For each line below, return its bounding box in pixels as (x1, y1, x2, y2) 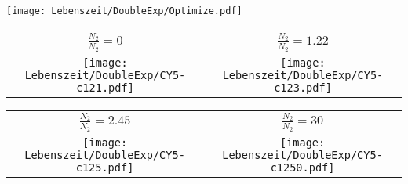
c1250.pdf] (270, 161, 335, 174)
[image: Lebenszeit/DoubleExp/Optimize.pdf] (6, 5, 242, 16)
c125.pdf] (75, 161, 134, 174)
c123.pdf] (274, 81, 332, 94)
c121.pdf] (76, 81, 134, 94)
